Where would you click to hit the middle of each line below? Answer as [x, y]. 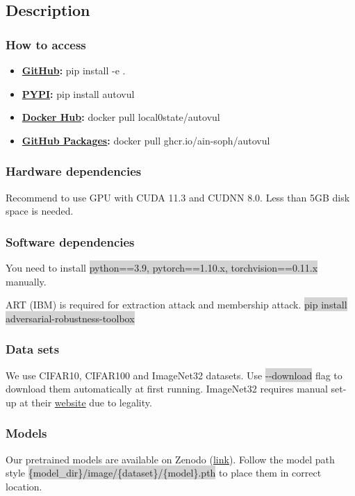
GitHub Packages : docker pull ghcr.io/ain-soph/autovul [146, 140]
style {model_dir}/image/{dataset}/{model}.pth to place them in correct [164, 473]
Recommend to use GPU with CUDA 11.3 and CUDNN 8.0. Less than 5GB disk [178, 197]
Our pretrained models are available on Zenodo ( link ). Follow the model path [170, 459]
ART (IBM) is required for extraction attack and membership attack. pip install [176, 305]
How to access [46, 44]
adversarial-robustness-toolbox [70, 318]
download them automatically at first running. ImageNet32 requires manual [167, 389]
